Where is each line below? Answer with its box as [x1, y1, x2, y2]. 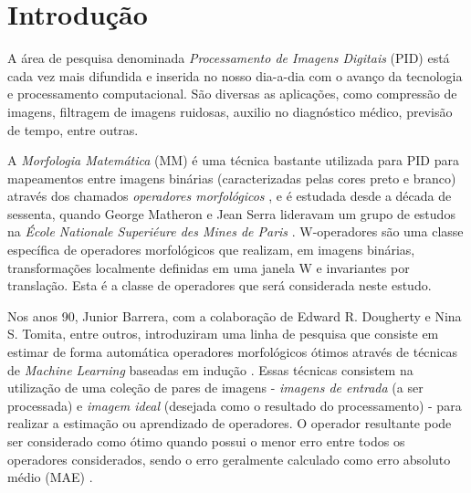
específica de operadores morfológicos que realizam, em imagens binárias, [7, 240, 415, 259]
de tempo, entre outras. [7, 120, 139, 139]
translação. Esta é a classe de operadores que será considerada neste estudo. [7, 276, 432, 295]
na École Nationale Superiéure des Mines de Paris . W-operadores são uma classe [7, 222, 464, 241]
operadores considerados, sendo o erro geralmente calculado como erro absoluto [7, 449, 451, 468]
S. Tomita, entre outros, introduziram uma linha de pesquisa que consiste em [7, 324, 439, 343]
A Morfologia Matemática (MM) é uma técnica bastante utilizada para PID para [7, 151, 459, 170]
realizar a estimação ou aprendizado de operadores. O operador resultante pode [7, 414, 452, 433]
